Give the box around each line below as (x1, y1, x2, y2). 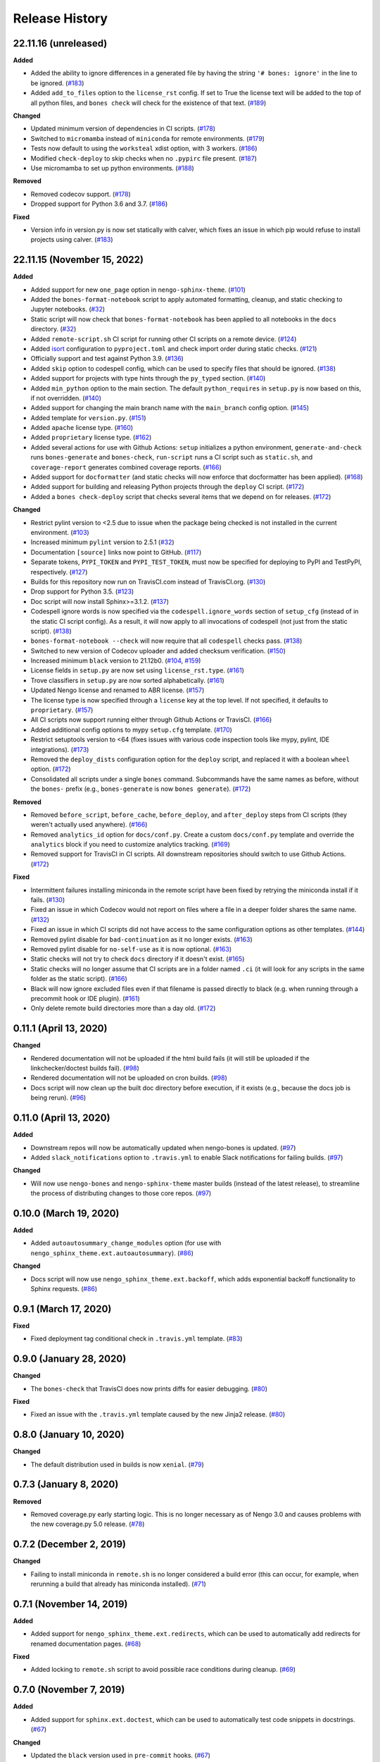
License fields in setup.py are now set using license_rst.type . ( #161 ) (30, 666, 244, 674)
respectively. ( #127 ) (30, 567, 88, 576)
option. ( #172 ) (30, 765, 71, 773)
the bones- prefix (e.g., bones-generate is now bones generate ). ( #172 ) (30, 784, 251, 793)
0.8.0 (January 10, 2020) (13, 1429, 125, 1441)
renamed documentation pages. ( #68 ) (30, 1639, 141, 1648)
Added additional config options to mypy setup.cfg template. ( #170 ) (30, 725, 232, 734)
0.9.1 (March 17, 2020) (13, 1302, 112, 1314)
